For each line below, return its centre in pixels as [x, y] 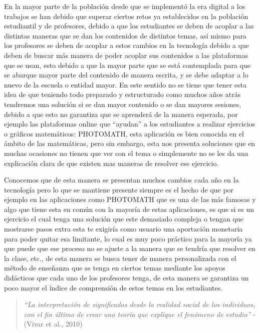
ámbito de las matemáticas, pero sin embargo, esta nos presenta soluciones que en [130, 143]
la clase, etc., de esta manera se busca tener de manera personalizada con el [120, 258]
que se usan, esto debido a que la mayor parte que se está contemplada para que [127, 65]
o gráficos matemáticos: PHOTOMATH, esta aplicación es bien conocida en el [124, 133]
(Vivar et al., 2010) [53, 324]
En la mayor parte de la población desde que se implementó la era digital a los [125, 6]
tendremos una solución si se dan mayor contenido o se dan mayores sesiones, [123, 104]
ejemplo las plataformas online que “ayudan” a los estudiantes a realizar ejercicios [130, 124]
